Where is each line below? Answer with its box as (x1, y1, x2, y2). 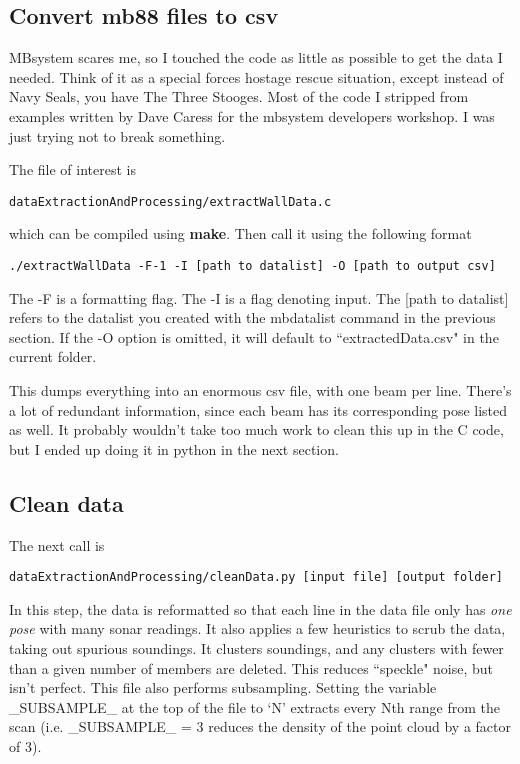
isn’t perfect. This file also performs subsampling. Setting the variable (9, 677, 437, 698)
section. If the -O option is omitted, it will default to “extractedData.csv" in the (9, 326, 499, 347)
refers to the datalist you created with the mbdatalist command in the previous (9, 307, 496, 328)
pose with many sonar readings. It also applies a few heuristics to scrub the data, (9, 618, 506, 639)
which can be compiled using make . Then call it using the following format (9, 223, 472, 244)
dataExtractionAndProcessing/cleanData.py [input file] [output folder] (9, 570, 503, 585)
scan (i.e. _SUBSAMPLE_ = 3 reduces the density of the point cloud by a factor (9, 716, 511, 737)
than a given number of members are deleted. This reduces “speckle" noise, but (9, 657, 494, 678)
